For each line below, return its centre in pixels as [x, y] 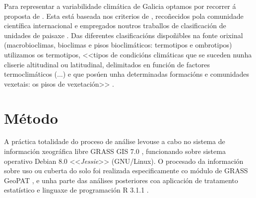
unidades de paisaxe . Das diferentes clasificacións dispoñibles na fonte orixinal [124, 35]
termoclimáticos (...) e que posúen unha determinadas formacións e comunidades [127, 74]
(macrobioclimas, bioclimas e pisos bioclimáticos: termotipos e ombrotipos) [118, 45]
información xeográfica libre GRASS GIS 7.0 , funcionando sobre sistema [115, 151]
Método [31, 118]
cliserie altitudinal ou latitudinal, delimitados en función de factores [107, 64]
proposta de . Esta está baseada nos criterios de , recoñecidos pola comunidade [124, 16]
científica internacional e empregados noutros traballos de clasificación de [115, 25]
